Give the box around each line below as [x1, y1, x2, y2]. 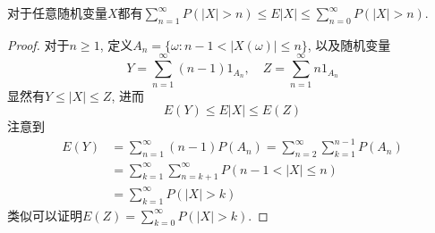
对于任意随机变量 [7, 4, 107, 21]
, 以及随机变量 [307, 35, 391, 54]
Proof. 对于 [7, 35, 70, 54]
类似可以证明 [7, 205, 82, 224]
